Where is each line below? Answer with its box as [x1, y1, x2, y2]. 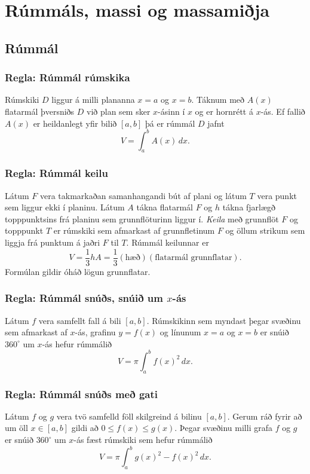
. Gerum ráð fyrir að [227, 409, 302, 422]
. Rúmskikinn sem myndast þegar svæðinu [146, 314, 301, 326]
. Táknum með [191, 93, 245, 106]
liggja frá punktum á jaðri [5, 236, 100, 249]
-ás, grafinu [75, 326, 116, 338]
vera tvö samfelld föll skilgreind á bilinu [56, 409, 202, 422]
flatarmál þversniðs [5, 105, 75, 117]
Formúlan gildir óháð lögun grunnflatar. [5, 265, 151, 277]
